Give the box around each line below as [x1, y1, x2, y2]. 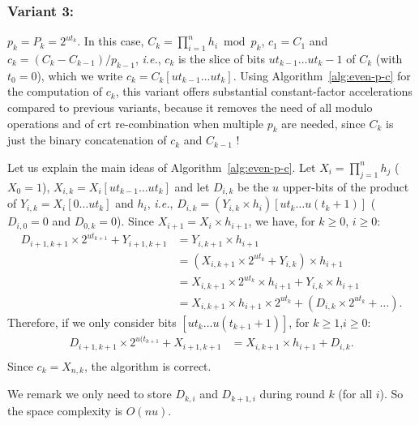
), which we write [36, 67, 123, 84]
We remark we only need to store [7, 385, 172, 402]
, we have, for [248, 212, 315, 230]
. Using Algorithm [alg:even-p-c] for [233, 67, 411, 84]
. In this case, [77, 32, 144, 49]
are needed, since [281, 114, 366, 131]
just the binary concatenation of [7, 131, 167, 148]
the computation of [7, 83, 103, 100]
